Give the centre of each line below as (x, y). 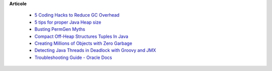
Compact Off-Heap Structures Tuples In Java (81, 36)
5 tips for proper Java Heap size (68, 22)
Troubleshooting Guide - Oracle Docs (73, 57)
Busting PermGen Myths (60, 29)
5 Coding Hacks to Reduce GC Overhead (77, 15)
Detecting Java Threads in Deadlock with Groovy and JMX (95, 50)
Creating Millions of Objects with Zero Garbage (83, 43)
